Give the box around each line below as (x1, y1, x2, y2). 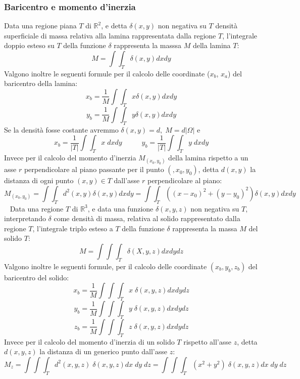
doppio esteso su (4, 40, 55, 51)
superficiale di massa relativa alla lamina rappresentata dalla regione (4, 30, 216, 40)
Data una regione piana (4, 20, 77, 31)
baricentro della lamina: (4, 78, 78, 89)
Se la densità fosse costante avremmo (4, 124, 119, 135)
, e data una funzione (87, 203, 154, 214)
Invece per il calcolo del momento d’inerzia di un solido (4, 336, 175, 347)
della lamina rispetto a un (168, 152, 248, 162)
